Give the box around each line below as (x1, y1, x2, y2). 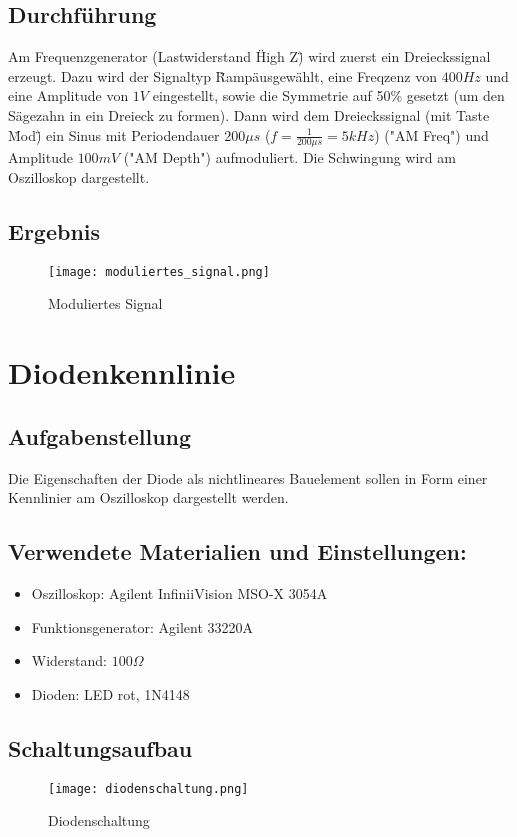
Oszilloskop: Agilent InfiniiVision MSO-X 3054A (31, 583, 328, 604)
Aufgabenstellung (8, 420, 192, 451)
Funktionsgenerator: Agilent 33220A (31, 616, 254, 637)
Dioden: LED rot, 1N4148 (31, 683, 190, 704)
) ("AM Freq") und (374, 124, 489, 145)
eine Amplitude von (8, 85, 129, 106)
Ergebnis (8, 215, 101, 246)
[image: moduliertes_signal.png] (48, 264, 270, 279)
